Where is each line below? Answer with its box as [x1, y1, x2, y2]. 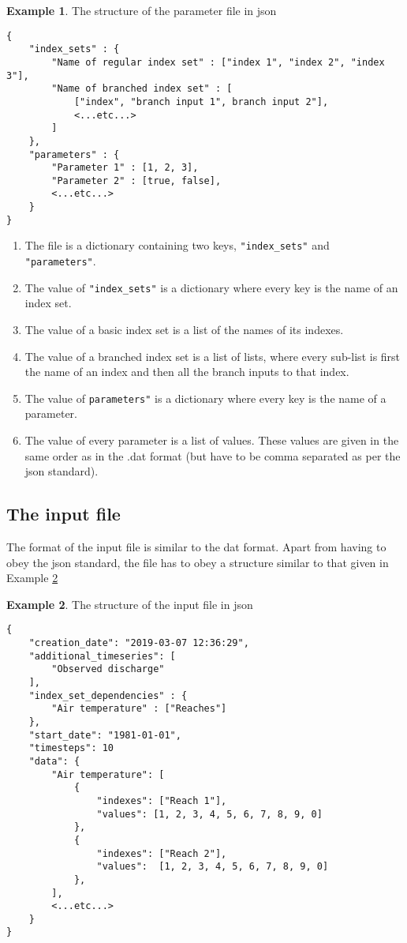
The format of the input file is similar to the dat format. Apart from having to [6, 539, 386, 555]
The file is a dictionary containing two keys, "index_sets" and [24, 237, 330, 254]
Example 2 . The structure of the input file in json [6, 595, 253, 612]
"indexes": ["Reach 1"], [96, 795, 227, 806]
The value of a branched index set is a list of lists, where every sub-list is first [24, 348, 401, 364]
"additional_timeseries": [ [28, 650, 176, 662]
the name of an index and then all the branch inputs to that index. [24, 363, 349, 380]
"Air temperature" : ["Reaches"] [51, 703, 227, 715]
